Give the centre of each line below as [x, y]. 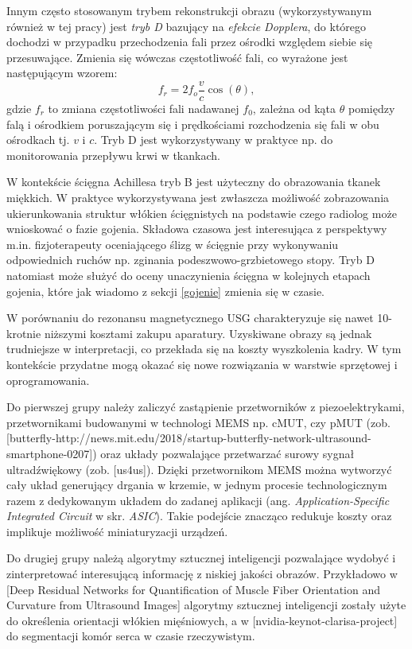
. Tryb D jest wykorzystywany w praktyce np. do [214, 140]
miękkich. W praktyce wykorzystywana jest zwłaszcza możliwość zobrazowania [198, 197]
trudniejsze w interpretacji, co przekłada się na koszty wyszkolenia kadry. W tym [204, 349]
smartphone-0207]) [52, 453]
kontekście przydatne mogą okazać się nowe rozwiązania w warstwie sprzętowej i [202, 364]
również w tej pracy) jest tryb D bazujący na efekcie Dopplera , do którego [187, 26]
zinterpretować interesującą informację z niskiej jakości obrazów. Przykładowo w [202, 574]
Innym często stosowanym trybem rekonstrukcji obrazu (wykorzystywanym [189, 10]
